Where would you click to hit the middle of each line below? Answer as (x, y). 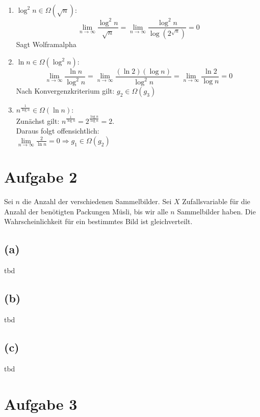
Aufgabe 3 (41, 403)
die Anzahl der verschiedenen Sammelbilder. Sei (97, 201)
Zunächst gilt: (38, 120)
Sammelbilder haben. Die (216, 211)
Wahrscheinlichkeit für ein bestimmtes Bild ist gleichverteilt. (98, 221)
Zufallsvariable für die (216, 201)
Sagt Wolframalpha (46, 44)
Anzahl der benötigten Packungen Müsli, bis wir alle (86, 211)
